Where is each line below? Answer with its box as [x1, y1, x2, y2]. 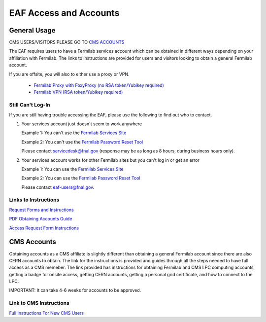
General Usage [9, 26, 56, 35]
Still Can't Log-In [9, 102, 50, 108]
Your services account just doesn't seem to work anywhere [21, 121, 142, 127]
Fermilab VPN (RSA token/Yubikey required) [33, 89, 123, 95]
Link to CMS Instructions [9, 300, 70, 307]
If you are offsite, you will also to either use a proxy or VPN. [9, 71, 130, 77]
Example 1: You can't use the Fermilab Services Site [21, 130, 127, 136]
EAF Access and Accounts [9, 7, 120, 18]
